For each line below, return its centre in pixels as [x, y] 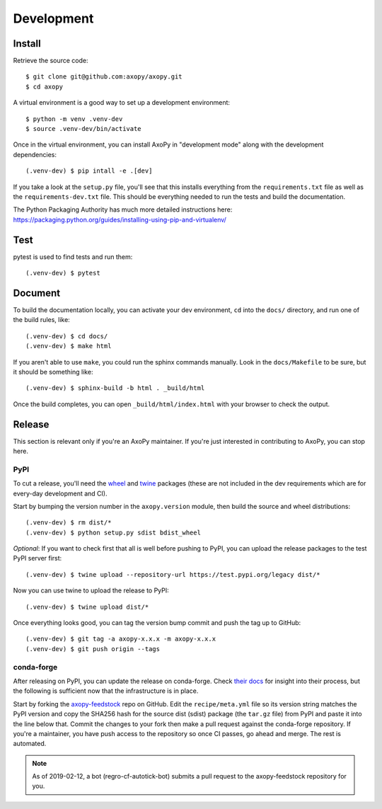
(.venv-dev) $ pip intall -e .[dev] [89, 171]
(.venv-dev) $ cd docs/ [67, 336]
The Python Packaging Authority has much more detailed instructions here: [123, 210]
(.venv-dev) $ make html [69, 346]
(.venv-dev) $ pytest [63, 273]
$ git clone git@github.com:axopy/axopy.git [104, 77]
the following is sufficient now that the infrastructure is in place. [106, 691]
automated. [30, 744]
